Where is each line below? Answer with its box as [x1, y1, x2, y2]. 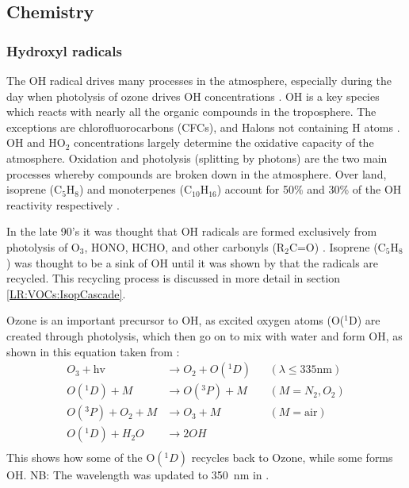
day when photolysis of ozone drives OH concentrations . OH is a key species [6, 87, 380, 104]
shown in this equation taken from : [6, 343, 180, 359]
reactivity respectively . [6, 196, 120, 213]
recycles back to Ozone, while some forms [191, 449, 393, 466]
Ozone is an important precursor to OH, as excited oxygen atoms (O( [6, 312, 345, 329]
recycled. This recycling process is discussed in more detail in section [6, 270, 341, 286]
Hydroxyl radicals [6, 40, 122, 60]
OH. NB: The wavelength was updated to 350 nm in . [6, 467, 269, 483]
